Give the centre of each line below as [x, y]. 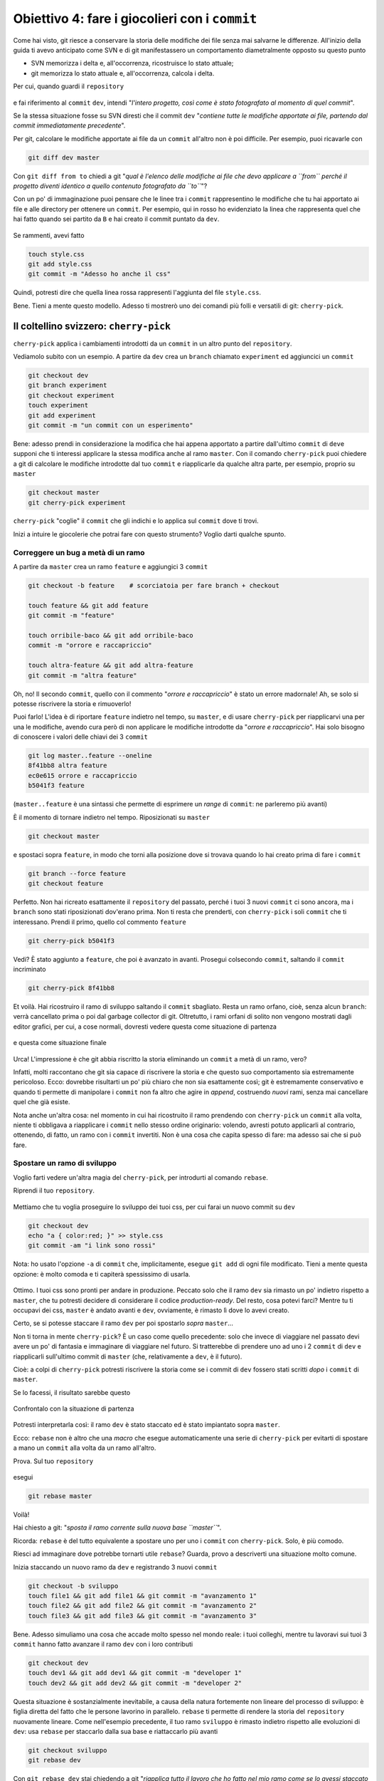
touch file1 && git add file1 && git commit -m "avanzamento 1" [143, 1595]
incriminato [30, 970]
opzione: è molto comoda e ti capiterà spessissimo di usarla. [102, 1274]
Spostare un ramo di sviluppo [65, 1163]
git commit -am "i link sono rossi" [92, 1246]
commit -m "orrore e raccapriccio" [90, 645]
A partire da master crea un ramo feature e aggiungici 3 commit [111, 567]
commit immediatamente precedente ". [69, 125]
